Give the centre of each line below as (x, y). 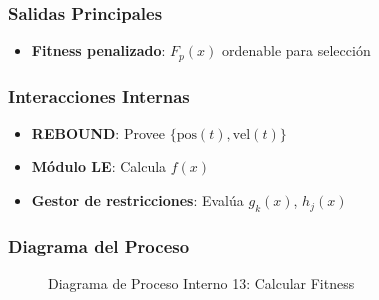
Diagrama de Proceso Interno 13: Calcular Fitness (201, 283)
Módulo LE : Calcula (99, 166)
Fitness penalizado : (98, 50)
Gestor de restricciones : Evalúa (137, 200)
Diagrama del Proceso (99, 245)
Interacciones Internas (99, 95)
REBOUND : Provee (98, 132)
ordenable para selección (296, 50)
